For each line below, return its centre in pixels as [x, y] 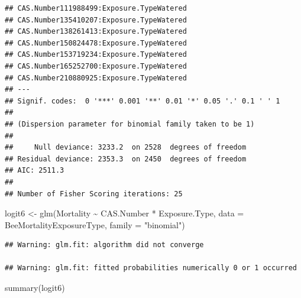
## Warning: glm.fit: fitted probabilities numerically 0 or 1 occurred [151, 268]
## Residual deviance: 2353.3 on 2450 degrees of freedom [126, 159]
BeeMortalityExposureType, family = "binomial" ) [95, 224]
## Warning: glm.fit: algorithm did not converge [104, 245]
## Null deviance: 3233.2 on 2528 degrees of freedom [126, 148]
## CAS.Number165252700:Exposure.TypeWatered [96, 66]
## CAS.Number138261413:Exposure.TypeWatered [96, 32]
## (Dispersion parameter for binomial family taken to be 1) [130, 124]
